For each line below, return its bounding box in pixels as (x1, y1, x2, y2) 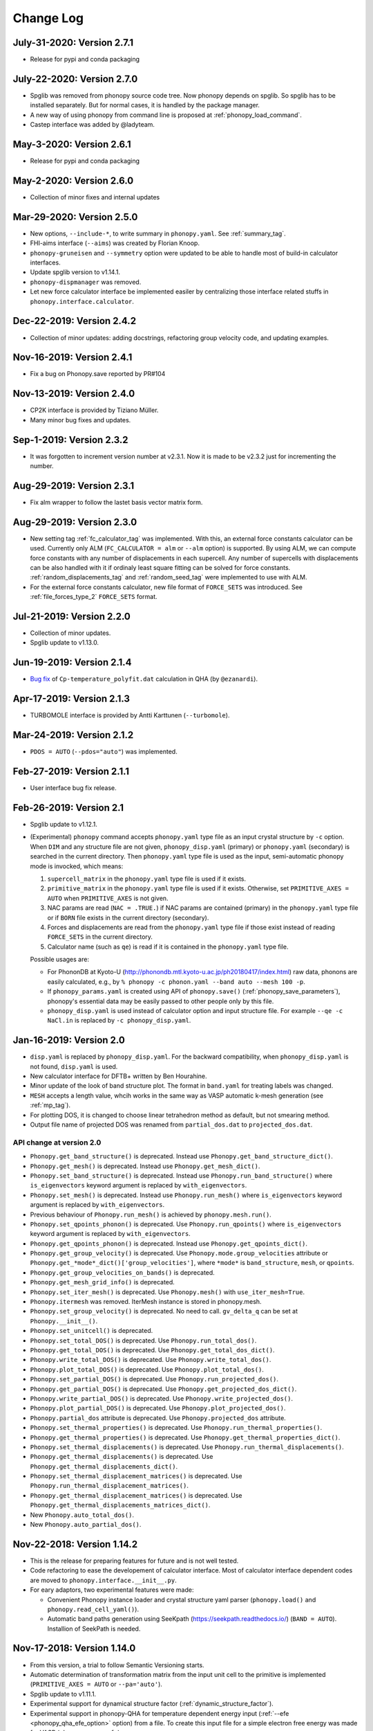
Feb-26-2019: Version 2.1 (12, 802, 124, 814)
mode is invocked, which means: (30, 862, 124, 870)
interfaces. (30, 258, 61, 267)
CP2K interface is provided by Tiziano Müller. (30, 406, 159, 415)
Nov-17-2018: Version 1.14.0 (12, 1642, 136, 1654)
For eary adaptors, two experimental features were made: (30, 1586, 194, 1594)
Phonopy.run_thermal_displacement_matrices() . (30, 1482, 189, 1490)
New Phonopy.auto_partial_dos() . (30, 1521, 142, 1529)
